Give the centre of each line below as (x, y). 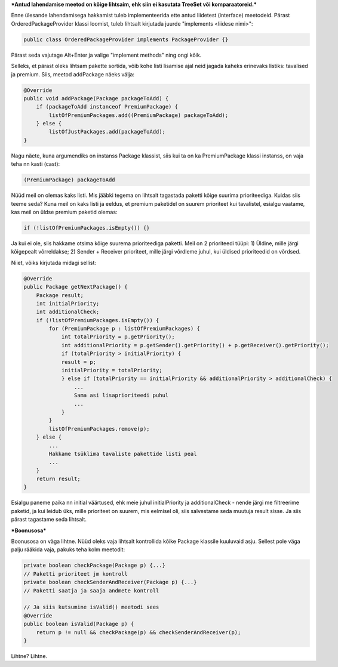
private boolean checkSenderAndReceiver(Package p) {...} (110, 582)
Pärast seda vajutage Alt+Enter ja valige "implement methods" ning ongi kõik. (106, 55)
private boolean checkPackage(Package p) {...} (94, 566)
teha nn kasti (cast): (36, 164)
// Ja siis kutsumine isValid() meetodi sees (91, 607)
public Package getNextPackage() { (76, 287)
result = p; (79, 362)
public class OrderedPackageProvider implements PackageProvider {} (126, 39)
